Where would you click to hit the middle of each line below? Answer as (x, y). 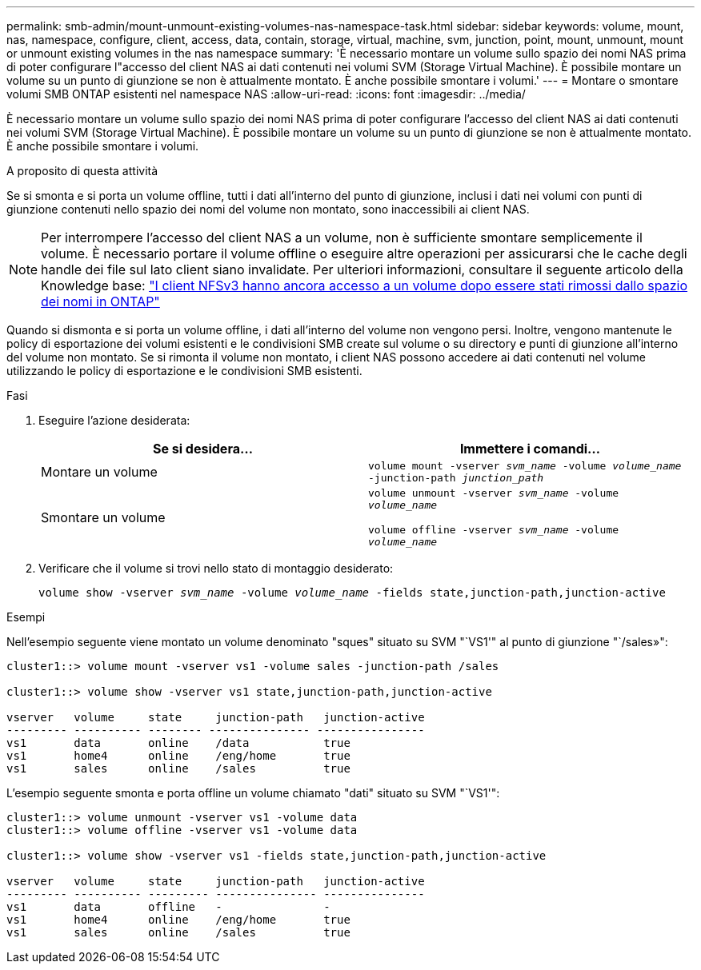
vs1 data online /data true (178, 743)
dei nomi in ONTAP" (100, 301)
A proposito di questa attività (82, 171)
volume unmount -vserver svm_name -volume (494, 493)
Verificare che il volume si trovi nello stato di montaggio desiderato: (216, 568)
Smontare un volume (103, 517)
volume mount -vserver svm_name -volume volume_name (525, 466)
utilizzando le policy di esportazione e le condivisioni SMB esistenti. (184, 371)
